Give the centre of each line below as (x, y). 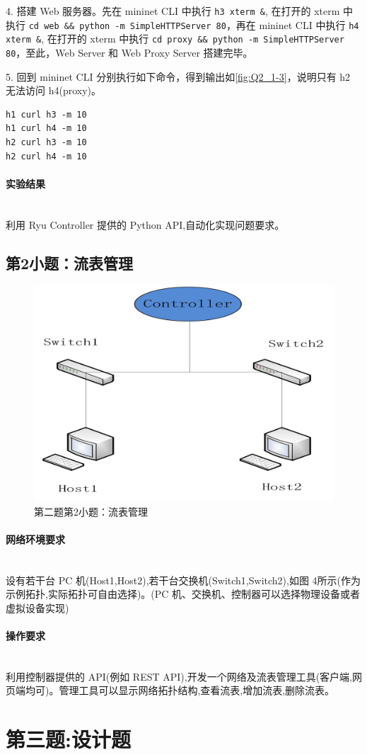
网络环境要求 (35, 539)
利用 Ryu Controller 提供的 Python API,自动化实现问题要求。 (145, 224)
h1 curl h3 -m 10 (46, 114)
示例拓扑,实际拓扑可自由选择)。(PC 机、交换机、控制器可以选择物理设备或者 (183, 594)
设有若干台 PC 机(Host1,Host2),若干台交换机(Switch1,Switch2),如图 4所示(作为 (183, 580)
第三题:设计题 (68, 739)
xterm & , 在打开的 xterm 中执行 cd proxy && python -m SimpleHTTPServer (175, 39)
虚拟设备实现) (37, 607)
